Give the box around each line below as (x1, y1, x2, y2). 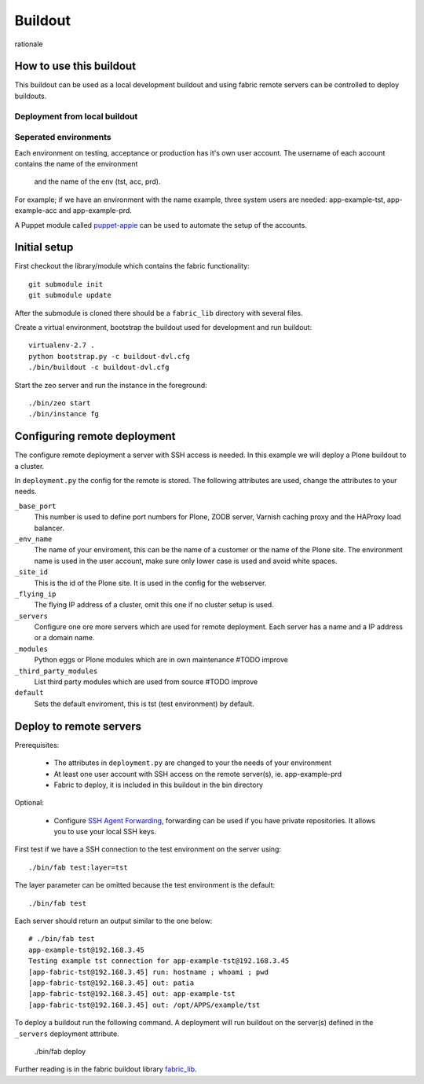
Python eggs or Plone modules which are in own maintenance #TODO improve (34, 655, 288, 665)
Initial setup (14, 240, 74, 255)
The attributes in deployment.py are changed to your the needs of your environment (53, 758, 331, 767)
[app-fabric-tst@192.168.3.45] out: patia (28, 978, 195, 987)
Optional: (14, 798, 45, 808)
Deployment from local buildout (14, 111, 138, 122)
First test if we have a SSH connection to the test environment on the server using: (14, 844, 282, 854)
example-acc (14, 206, 58, 215)
